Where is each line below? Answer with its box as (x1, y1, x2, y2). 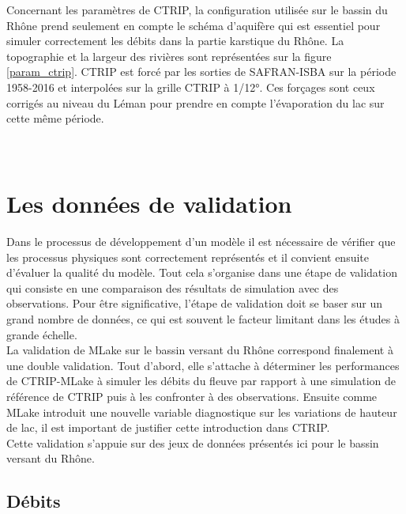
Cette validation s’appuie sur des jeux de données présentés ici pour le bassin (6, 434, 379, 451)
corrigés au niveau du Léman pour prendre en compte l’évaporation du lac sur (6, 94, 385, 111)
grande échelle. (6, 326, 77, 342)
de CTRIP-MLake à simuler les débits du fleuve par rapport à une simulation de (6, 372, 396, 389)
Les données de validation (6, 187, 292, 220)
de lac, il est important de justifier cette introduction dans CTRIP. (6, 419, 330, 436)
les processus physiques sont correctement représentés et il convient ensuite (6, 248, 369, 265)
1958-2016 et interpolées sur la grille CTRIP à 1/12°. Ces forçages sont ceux (6, 78, 375, 95)
